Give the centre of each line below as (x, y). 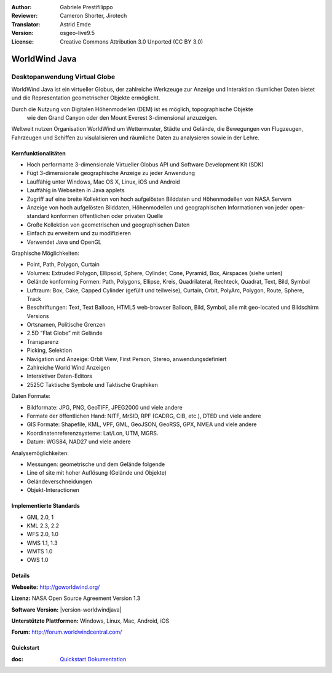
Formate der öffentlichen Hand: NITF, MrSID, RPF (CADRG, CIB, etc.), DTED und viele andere (144, 416)
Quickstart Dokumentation (93, 659)
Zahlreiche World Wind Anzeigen (69, 368)
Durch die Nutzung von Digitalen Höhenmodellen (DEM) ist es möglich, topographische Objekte (132, 109)
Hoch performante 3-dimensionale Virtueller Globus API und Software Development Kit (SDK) (145, 165)
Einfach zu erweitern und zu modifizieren (79, 233)
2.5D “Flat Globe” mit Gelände (65, 333)
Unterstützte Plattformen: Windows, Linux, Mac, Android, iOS (90, 621)
